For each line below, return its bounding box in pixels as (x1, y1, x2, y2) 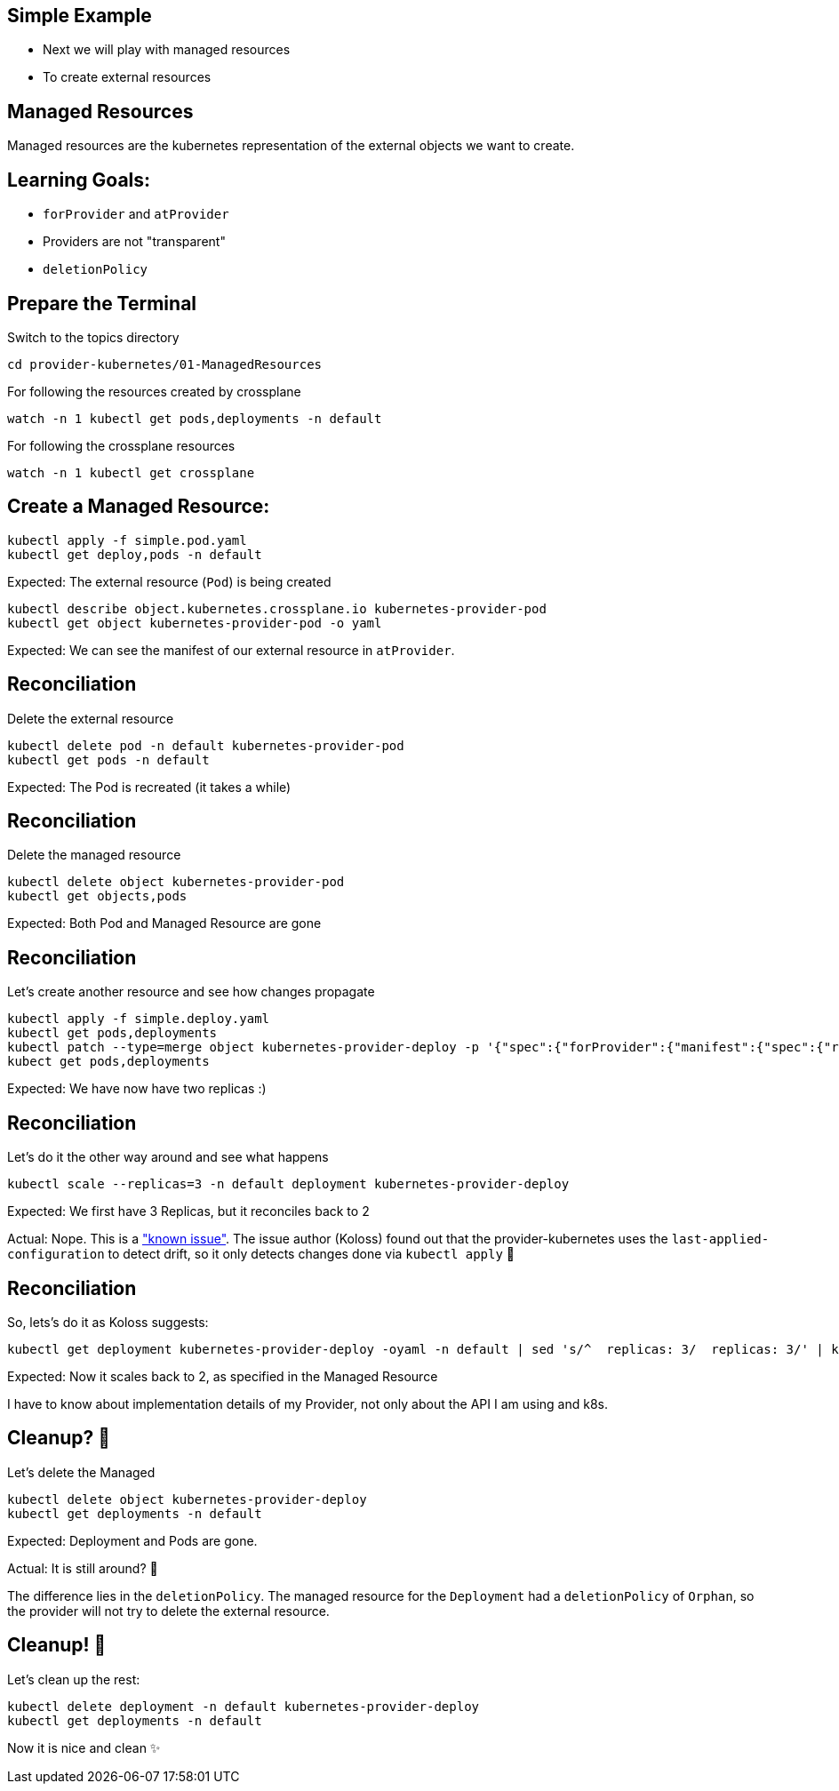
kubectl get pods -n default (7, 752, 210, 767)
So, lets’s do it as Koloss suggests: (7, 1315, 209, 1331)
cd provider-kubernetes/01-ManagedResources (7, 356, 323, 372)
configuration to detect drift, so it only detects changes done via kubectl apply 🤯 (7, 1246, 515, 1262)
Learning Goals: (7, 168, 151, 191)
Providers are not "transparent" (43, 234, 226, 250)
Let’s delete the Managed (7, 1464, 156, 1480)
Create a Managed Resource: (7, 495, 270, 518)
